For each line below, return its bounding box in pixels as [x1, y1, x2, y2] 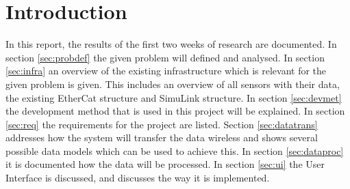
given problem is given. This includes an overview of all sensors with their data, [5, 76, 340, 91]
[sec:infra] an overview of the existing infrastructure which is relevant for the [5, 63, 327, 78]
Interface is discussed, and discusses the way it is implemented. [5, 171, 270, 185]
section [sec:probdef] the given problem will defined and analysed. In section [5, 50, 325, 64]
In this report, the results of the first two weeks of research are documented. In [5, 37, 337, 51]
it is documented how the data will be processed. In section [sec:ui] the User [5, 157, 325, 171]
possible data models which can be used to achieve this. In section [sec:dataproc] [5, 143, 344, 158]
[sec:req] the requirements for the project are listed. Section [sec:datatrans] [5, 117, 318, 131]
